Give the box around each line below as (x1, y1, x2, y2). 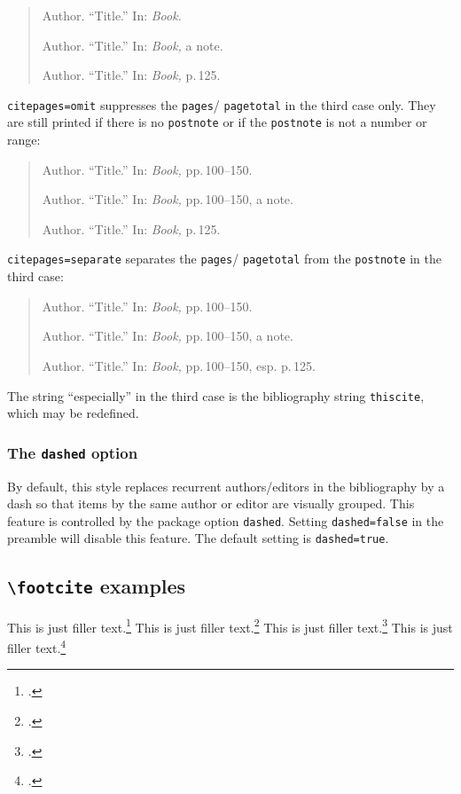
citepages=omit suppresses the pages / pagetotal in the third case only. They (7, 95, 436, 114)
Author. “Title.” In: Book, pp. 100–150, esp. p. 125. (42, 356, 316, 374)
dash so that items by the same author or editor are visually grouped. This (7, 494, 415, 513)
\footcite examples (7, 572, 186, 600)
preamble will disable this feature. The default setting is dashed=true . (7, 529, 389, 547)
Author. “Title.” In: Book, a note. (42, 35, 223, 54)
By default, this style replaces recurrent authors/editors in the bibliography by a (7, 476, 445, 495)
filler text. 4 (7, 636, 66, 656)
